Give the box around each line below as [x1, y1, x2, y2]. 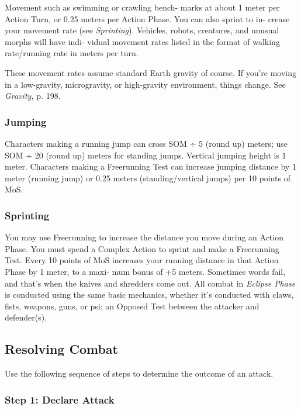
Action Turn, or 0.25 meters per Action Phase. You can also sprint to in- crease [5, 12, 290, 25]
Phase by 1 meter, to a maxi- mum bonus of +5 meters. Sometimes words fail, [5, 265, 286, 277]
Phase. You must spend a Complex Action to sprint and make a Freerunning [5, 242, 279, 254]
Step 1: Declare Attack [5, 392, 115, 406]
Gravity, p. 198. [5, 89, 61, 102]
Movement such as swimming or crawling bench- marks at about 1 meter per [5, 1, 281, 13]
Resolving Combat [5, 340, 118, 358]
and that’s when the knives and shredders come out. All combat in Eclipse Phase [5, 277, 296, 289]
